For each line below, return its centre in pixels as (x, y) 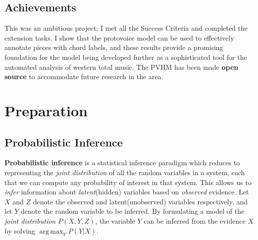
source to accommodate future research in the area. (84, 76)
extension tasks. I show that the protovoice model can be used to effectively (119, 37)
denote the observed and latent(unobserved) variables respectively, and (140, 201)
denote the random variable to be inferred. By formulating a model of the (133, 211)
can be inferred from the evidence (195, 220)
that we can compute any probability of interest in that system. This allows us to (128, 182)
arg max (51, 231)
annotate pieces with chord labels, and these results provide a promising (114, 47)
